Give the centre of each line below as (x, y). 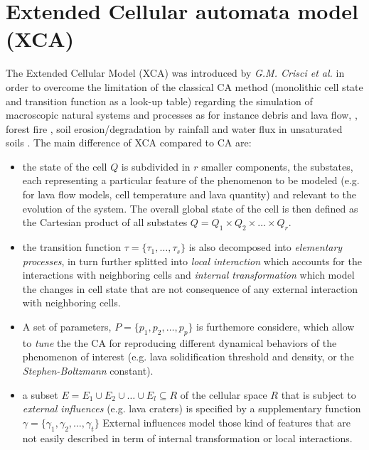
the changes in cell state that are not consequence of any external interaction (190, 288)
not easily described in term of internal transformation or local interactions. (187, 438)
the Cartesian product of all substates (105, 222)
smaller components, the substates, (277, 166)
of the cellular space (224, 394)
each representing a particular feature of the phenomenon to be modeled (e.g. (191, 180)
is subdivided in (156, 166)
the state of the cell (65, 166)
